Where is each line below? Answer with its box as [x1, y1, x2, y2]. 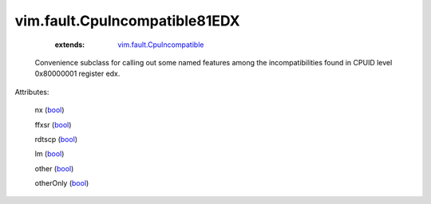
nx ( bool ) [34, 105, 65, 115]
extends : [54, 40, 85, 49]
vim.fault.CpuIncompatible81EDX [14, 12, 240, 29]
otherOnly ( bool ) [34, 178, 89, 188]
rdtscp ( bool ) [34, 134, 78, 143]
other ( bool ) [34, 163, 74, 173]
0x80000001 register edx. [34, 69, 121, 79]
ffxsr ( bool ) [34, 120, 72, 129]
